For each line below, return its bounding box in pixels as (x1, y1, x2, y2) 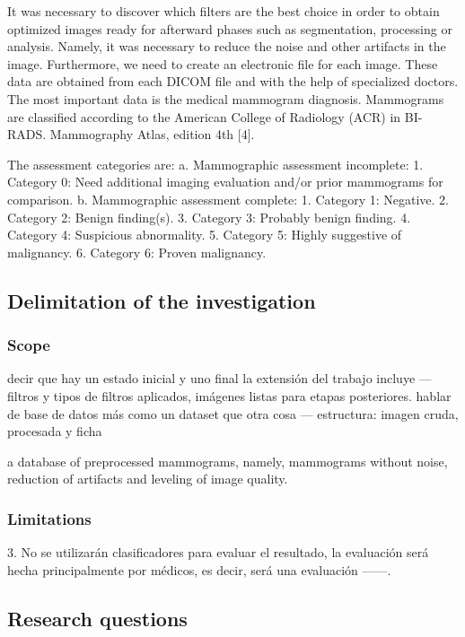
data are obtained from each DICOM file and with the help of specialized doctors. (7, 72, 459, 91)
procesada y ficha (7, 422, 102, 441)
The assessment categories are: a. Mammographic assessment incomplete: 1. (7, 154, 424, 173)
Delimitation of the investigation (7, 286, 316, 314)
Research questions (7, 604, 188, 632)
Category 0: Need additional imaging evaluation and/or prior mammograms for (7, 172, 443, 191)
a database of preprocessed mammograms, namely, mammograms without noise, (7, 451, 448, 470)
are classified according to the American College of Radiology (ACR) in (7, 107, 401, 126)
